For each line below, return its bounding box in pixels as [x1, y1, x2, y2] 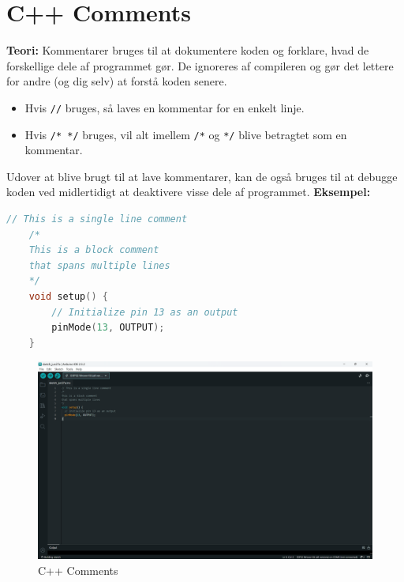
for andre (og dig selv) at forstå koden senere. [6, 73, 227, 89]
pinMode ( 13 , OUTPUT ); [51, 322, 165, 334]
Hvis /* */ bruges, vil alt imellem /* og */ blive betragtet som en [24, 126, 347, 142]
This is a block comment [28, 244, 159, 256]
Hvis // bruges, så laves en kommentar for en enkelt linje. [24, 99, 305, 115]
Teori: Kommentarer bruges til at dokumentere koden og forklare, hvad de [6, 42, 369, 59]
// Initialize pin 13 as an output [51, 306, 238, 318]
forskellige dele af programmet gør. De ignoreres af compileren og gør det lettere [6, 57, 394, 74]
